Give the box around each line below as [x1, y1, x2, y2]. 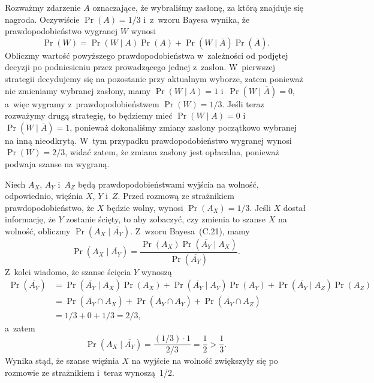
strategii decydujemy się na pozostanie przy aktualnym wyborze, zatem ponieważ [5, 72, 303, 85]
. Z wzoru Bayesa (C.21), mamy [130, 224, 250, 237]
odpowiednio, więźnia [5, 189, 83, 202]
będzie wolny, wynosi [106, 201, 183, 213]
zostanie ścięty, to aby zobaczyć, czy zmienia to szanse [66, 213, 266, 225]
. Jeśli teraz [222, 97, 264, 110]
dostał [283, 201, 306, 213]
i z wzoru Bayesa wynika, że [143, 13, 250, 25]
